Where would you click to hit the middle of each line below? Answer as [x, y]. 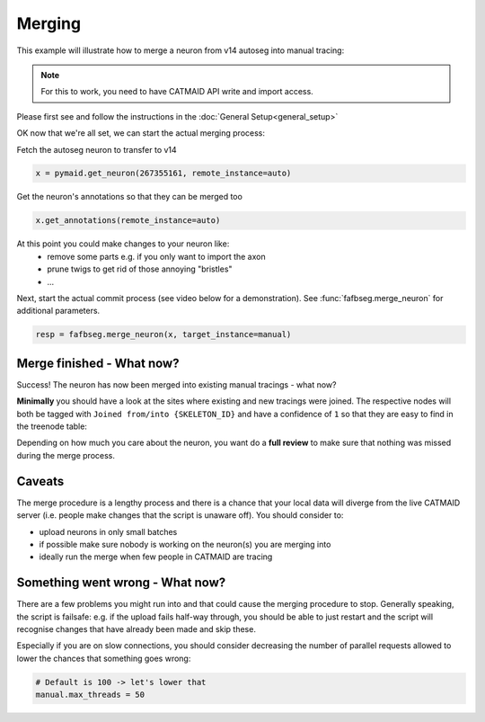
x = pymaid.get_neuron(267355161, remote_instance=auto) [163, 174]
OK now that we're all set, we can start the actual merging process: [141, 133]
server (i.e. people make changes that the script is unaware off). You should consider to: [180, 515]
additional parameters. [58, 311]
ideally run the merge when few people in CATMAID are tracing [156, 557]
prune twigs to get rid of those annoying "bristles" [140, 269]
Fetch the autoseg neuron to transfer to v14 [97, 149]
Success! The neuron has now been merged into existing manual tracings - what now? [176, 384]
